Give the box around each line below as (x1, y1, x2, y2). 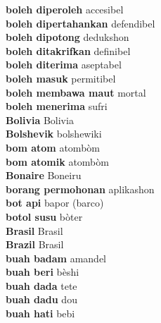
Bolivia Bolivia (6, 112, 74, 127)
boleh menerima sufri (6, 99, 108, 114)
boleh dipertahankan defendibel (6, 16, 155, 30)
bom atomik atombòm (6, 154, 109, 169)
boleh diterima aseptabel (6, 57, 122, 72)
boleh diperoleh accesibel (6, 2, 124, 16)
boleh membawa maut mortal (6, 85, 146, 99)
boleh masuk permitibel (6, 71, 116, 85)
